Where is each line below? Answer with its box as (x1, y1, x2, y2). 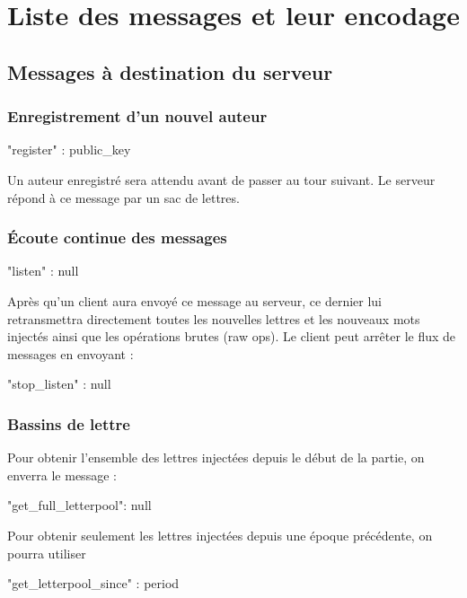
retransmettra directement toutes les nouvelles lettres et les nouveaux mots (7, 309, 420, 328)
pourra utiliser (7, 543, 86, 562)
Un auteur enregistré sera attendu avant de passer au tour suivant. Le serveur (7, 170, 436, 189)
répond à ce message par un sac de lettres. (7, 188, 240, 207)
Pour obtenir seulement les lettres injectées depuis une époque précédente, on (7, 525, 433, 544)
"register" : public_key (7, 140, 131, 159)
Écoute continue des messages (7, 226, 227, 249)
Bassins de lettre (7, 412, 130, 435)
